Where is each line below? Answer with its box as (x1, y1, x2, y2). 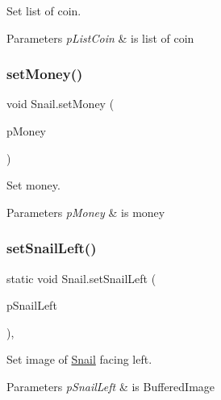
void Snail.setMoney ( (6, 95, 115, 112)
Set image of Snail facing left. (6, 351, 152, 368)
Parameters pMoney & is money (6, 203, 165, 220)
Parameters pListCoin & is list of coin (6, 29, 194, 46)
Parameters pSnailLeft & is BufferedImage (6, 377, 215, 394)
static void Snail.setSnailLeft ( (6, 269, 156, 286)
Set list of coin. (6, 2, 81, 19)
